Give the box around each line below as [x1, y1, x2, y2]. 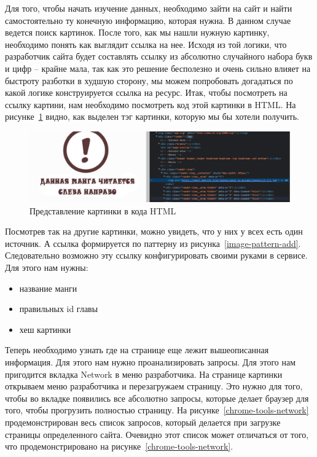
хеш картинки [19, 322, 71, 335]
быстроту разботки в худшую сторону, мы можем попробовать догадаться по [5, 74, 293, 87]
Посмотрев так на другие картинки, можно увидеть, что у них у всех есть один [5, 225, 303, 238]
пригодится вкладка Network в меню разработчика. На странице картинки [5, 367, 283, 380]
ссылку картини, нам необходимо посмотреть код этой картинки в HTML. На [5, 98, 296, 111]
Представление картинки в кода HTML [29, 204, 176, 217]
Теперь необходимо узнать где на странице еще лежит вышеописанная [5, 343, 269, 356]
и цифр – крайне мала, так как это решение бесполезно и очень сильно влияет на [5, 61, 311, 74]
